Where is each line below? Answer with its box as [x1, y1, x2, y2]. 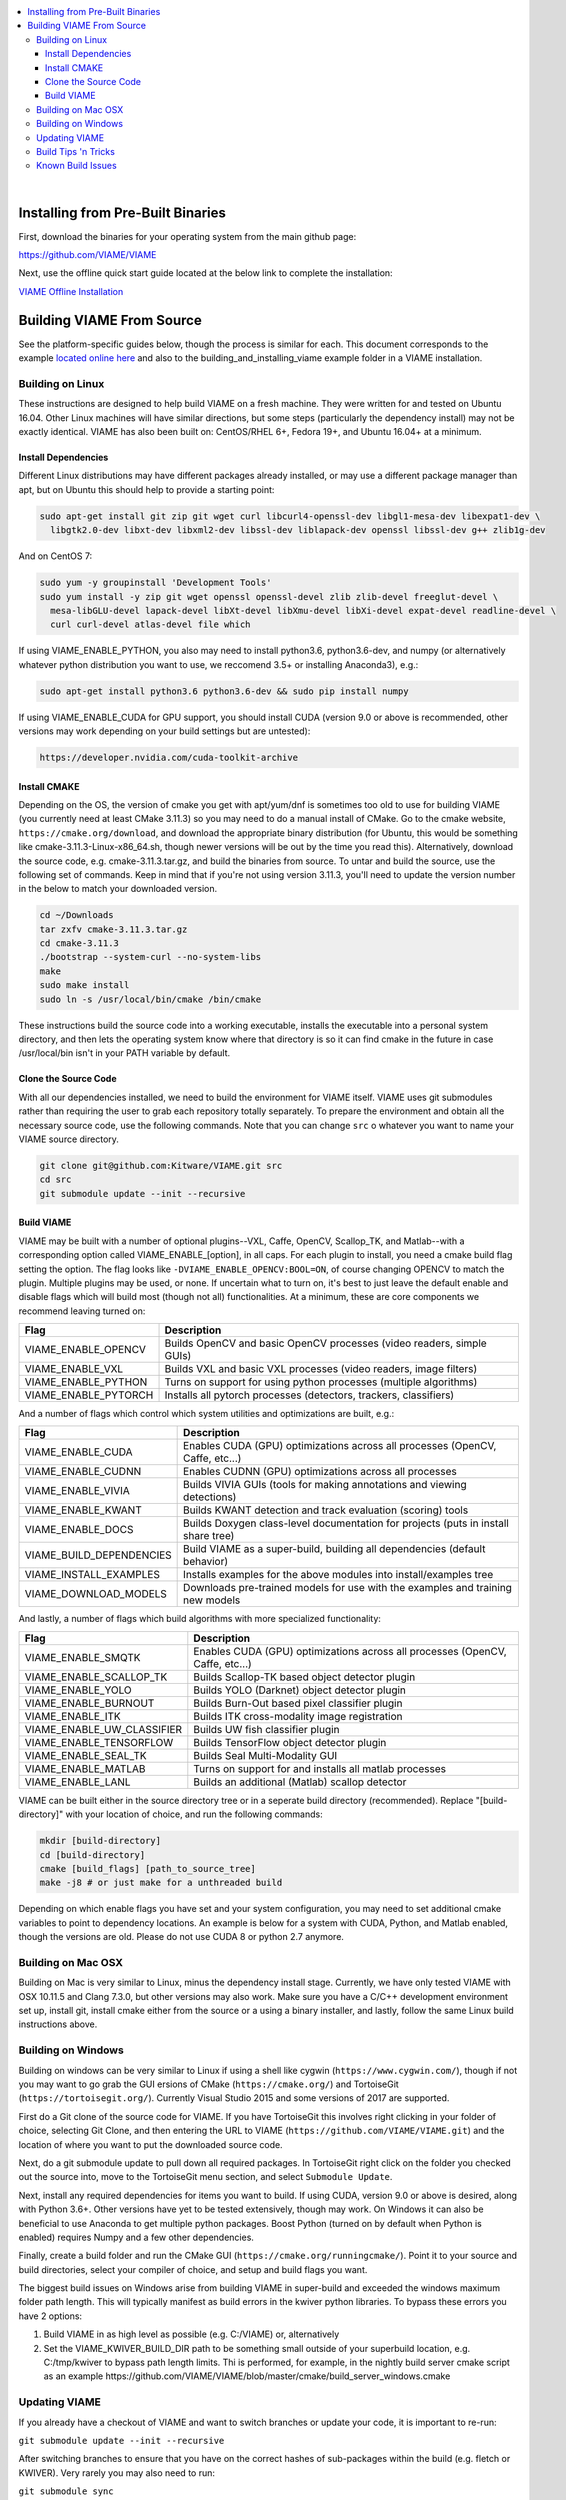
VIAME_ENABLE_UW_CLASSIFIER [24, 1722, 183, 1736]
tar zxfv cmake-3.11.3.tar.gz [39, 923, 188, 935]
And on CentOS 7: [18, 550, 93, 562]
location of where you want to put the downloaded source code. [18, 2138, 284, 2150]
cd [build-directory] [39, 1849, 146, 1860]
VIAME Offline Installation [18, 285, 124, 297]
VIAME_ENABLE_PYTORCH [24, 1388, 154, 1402]
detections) [183, 1490, 237, 1504]
